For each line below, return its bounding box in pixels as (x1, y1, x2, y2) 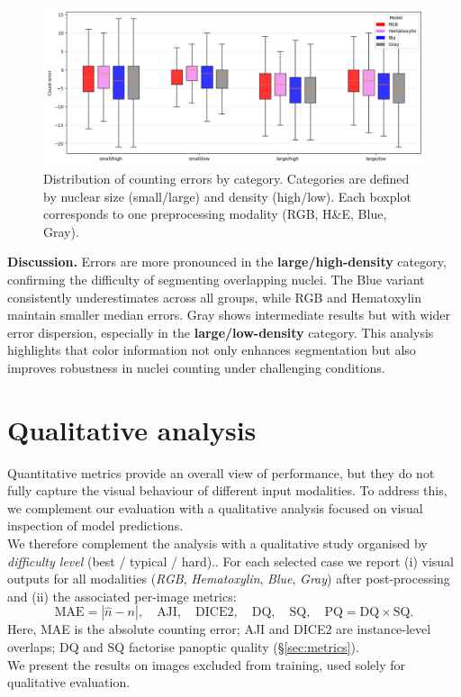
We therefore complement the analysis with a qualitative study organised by (7, 534, 428, 553)
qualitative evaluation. (7, 673, 131, 692)
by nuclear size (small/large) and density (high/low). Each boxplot (43, 186, 411, 205)
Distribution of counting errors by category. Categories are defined (43, 168, 410, 187)
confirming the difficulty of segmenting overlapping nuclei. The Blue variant (7, 269, 425, 288)
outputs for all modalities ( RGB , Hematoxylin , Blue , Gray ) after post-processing (7, 569, 450, 588)
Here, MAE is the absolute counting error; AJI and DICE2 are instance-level (7, 620, 431, 638)
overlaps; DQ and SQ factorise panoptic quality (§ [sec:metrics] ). (7, 637, 359, 656)
